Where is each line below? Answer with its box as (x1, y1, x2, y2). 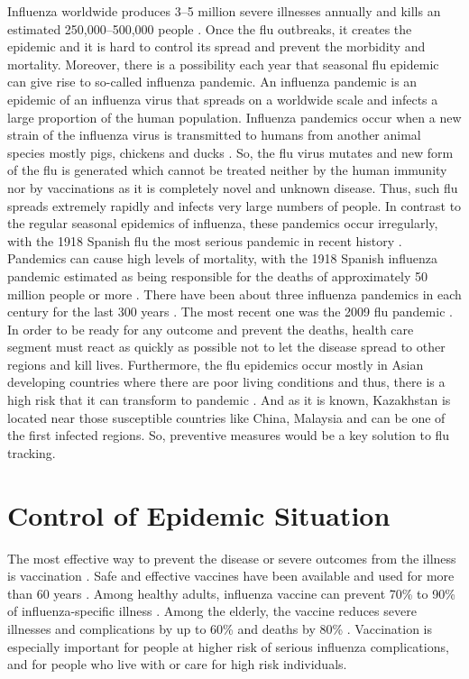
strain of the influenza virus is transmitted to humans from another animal (7, 125, 421, 144)
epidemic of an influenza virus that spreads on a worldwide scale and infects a (7, 89, 438, 108)
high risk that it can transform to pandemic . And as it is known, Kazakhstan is (7, 390, 451, 409)
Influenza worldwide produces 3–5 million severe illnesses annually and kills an (7, 2, 441, 20)
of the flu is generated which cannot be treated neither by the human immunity (7, 161, 447, 179)
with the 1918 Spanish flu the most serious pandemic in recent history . (7, 231, 402, 250)
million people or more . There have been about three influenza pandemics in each (7, 284, 462, 303)
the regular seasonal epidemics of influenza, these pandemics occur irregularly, (7, 214, 438, 233)
